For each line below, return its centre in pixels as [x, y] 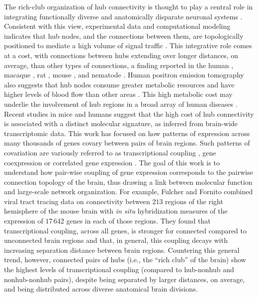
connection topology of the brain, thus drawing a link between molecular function [128, 182]
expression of [24, 221]
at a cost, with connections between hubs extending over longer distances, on [121, 55]
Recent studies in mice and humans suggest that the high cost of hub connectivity [129, 113]
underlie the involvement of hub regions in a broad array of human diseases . [121, 104]
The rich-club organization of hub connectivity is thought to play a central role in [129, 6]
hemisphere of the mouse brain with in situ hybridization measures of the [116, 211]
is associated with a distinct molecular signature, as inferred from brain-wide [121, 123]
